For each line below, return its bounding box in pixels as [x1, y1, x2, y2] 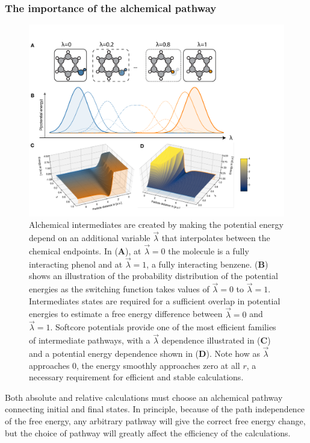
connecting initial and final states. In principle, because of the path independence [5, 403, 305, 415]
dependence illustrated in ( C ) [161, 334, 271, 347]
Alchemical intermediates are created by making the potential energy [29, 218, 284, 231]
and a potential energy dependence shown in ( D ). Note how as [29, 347, 260, 360]
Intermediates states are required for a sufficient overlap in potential [29, 294, 281, 307]
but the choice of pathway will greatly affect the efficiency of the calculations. [5, 426, 291, 439]
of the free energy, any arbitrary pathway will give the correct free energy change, [5, 415, 306, 427]
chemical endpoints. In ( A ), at [29, 245, 141, 257]
